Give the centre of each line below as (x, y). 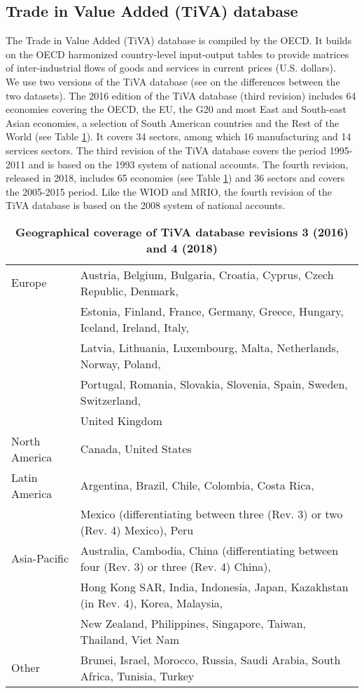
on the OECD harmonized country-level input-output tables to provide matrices (177, 54)
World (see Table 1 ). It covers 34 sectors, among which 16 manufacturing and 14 (178, 136)
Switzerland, (111, 400)
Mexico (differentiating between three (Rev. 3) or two (211, 513)
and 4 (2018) (182, 248)
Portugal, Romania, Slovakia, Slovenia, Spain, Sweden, (214, 384)
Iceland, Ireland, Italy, (135, 327)
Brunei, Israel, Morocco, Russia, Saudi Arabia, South (210, 659)
